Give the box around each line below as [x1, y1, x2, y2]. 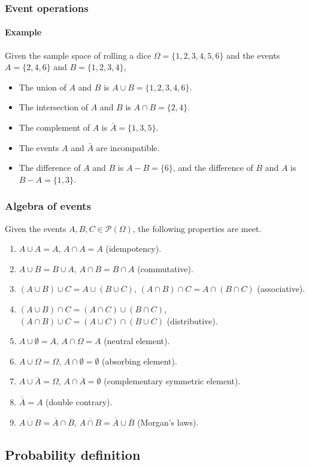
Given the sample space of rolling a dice [5, 49, 152, 61]
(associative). [257, 282, 305, 295]
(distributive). [166, 314, 218, 327]
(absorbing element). [102, 354, 177, 367]
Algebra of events [5, 198, 91, 213]
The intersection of [19, 101, 89, 113]
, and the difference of [172, 161, 253, 174]
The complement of [19, 121, 90, 134]
